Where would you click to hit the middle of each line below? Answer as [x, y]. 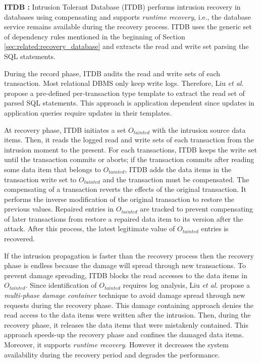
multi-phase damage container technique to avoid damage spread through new [125, 295]
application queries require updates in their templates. [88, 112]
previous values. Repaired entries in [59, 209]
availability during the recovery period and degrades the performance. [112, 354]
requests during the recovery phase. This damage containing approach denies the [129, 305]
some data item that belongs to [53, 169]
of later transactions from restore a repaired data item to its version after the [124, 218]
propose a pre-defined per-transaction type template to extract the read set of [124, 93]
